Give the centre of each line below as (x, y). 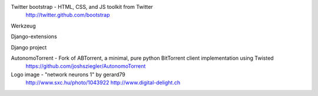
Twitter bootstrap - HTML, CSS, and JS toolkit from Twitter (82, 7)
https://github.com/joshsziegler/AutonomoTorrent (86, 66)
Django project (29, 47)
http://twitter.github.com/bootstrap (68, 15)
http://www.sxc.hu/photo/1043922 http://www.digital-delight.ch (103, 83)
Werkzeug (23, 26)
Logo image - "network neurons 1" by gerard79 (68, 74)
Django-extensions (34, 37)
